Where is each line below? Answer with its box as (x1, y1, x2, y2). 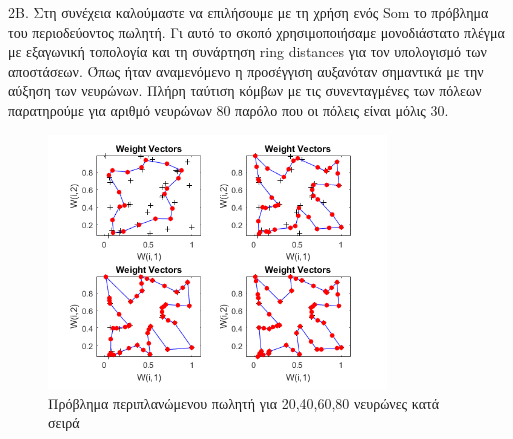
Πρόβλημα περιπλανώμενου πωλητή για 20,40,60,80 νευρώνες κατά (48, 392, 439, 413)
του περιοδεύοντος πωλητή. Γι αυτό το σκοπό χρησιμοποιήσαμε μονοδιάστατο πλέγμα (8, 21, 505, 42)
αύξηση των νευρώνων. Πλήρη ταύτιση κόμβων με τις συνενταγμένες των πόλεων (8, 80, 482, 101)
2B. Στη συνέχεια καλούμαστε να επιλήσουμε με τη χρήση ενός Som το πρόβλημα (8, 2, 489, 22)
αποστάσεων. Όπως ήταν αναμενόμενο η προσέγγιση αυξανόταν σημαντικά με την (8, 60, 484, 81)
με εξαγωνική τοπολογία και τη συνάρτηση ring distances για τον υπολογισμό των (8, 41, 487, 62)
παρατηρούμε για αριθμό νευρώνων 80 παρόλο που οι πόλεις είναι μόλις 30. (8, 99, 449, 120)
